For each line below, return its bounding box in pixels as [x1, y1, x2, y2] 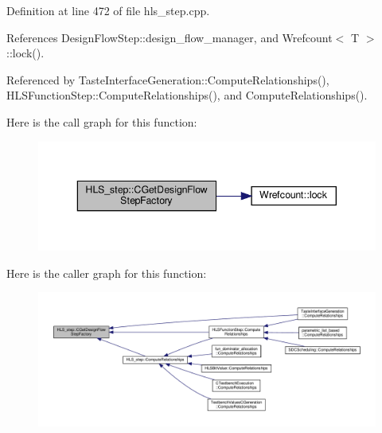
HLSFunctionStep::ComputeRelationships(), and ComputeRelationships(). [6, 87, 368, 103]
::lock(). [6, 45, 45, 61]
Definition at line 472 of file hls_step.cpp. [6, 2, 210, 18]
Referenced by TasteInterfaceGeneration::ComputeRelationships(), [6, 71, 329, 88]
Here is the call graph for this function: [6, 113, 197, 130]
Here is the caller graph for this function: [6, 264, 207, 281]
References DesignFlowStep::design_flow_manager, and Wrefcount [6, 29, 333, 45]
